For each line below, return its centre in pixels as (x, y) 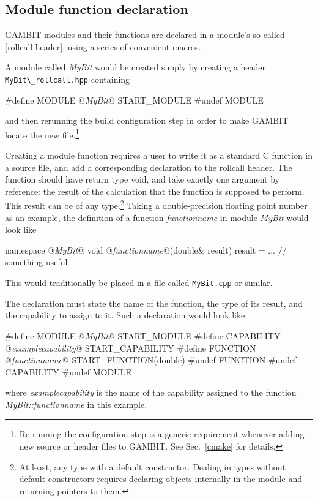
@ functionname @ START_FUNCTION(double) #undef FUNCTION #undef (151, 360)
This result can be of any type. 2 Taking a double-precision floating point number (156, 205)
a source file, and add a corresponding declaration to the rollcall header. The (149, 167)
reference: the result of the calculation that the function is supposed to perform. (155, 191)
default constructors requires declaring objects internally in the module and (161, 479)
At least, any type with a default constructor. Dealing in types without (153, 466)
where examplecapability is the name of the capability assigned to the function (151, 392)
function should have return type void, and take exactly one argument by (142, 179)
